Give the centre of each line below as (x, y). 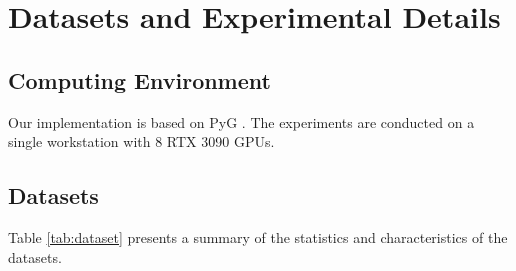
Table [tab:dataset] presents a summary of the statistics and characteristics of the (258, 236)
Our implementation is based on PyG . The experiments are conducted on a (241, 121)
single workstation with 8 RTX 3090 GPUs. (141, 141)
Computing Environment (139, 79)
